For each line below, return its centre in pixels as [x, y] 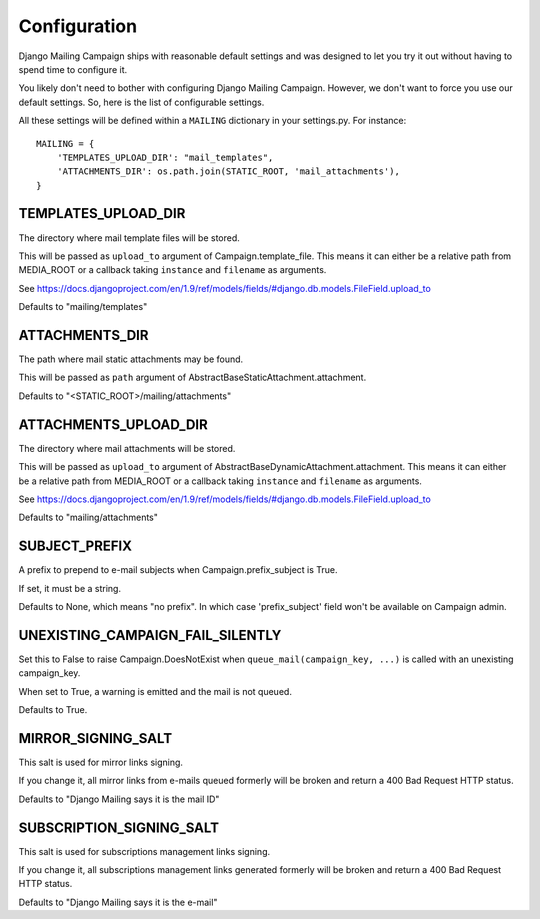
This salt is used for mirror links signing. [101, 762]
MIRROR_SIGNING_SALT [95, 738]
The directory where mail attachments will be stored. [127, 448]
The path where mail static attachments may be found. [131, 359]
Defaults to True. [53, 710]
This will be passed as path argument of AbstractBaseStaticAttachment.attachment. [192, 377]
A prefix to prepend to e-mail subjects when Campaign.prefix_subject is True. [178, 570]
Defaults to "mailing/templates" [83, 307]
